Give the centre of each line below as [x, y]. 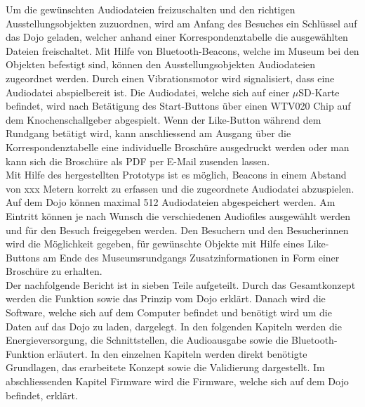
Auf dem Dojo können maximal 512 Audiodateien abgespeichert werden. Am [171, 202]
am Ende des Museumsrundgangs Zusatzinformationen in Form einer [191, 257]
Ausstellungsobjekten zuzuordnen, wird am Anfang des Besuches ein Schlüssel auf [181, 23]
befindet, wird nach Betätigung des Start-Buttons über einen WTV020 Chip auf [178, 106]
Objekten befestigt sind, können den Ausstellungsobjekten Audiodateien [161, 64]
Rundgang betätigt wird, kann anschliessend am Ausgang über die [148, 133]
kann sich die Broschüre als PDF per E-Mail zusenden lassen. [138, 161]
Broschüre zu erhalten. [54, 271]
